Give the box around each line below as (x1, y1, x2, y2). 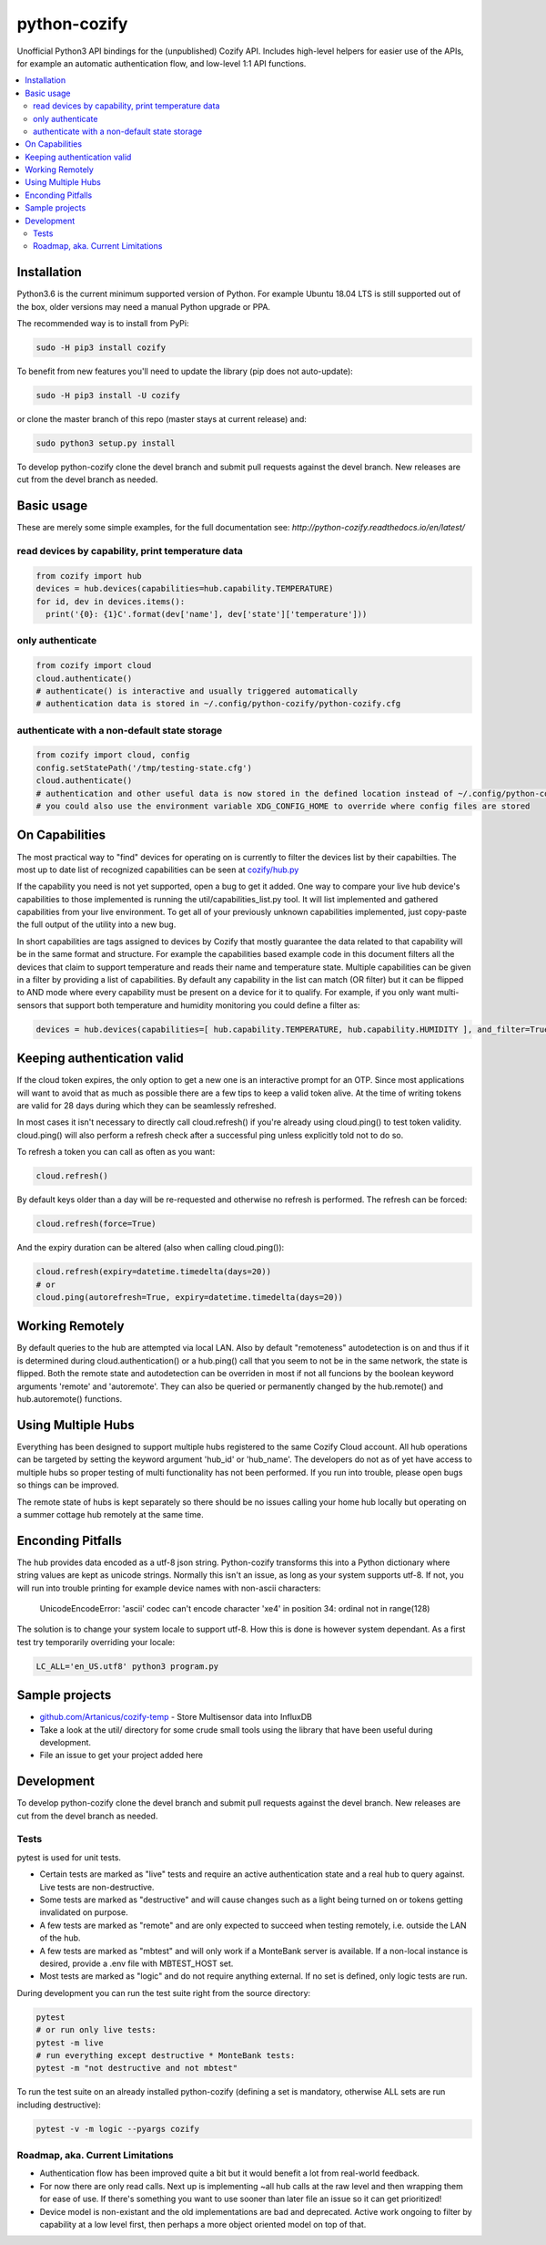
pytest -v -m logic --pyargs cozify (35, 2124, 200, 2134)
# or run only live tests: (35, 2024, 157, 2035)
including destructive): (16, 2099, 102, 2110)
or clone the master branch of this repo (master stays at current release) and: (16, 414, 307, 425)
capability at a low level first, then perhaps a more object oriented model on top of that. (39, 2219, 367, 2230)
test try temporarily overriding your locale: (16, 1636, 176, 1647)
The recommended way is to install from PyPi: (16, 318, 189, 329)
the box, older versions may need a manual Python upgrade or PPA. (16, 301, 271, 312)
